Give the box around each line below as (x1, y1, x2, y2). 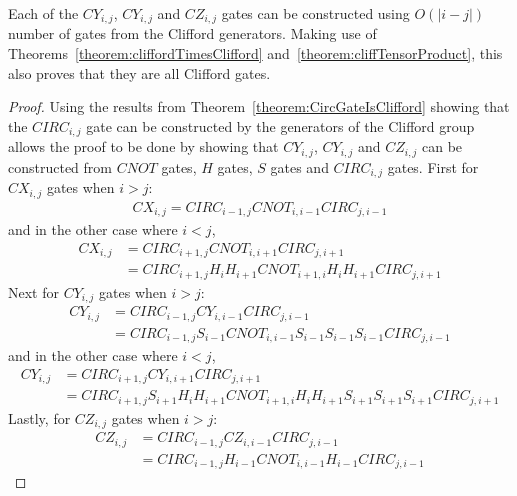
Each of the (8, 3, 79, 23)
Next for (8, 281, 59, 302)
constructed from (8, 156, 112, 177)
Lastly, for (8, 407, 71, 428)
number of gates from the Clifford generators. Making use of (8, 23, 377, 44)
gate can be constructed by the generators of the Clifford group (86, 115, 475, 136)
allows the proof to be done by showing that (8, 136, 279, 157)
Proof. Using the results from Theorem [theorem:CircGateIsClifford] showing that (8, 96, 510, 117)
